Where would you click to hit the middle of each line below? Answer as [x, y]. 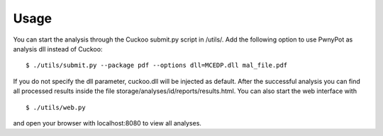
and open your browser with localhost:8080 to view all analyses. [107, 123]
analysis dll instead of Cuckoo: [58, 49]
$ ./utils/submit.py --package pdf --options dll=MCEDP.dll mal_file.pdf [157, 66]
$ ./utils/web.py [56, 107]
